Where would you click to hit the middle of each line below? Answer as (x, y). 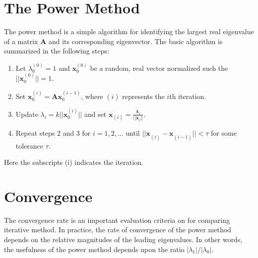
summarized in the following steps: (57, 51)
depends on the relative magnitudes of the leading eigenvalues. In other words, (123, 239)
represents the (143, 96)
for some (224, 133)
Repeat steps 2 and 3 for (53, 133)
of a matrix (21, 41)
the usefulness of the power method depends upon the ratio (94, 249)
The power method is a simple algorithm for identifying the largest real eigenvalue (129, 31)
